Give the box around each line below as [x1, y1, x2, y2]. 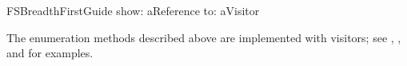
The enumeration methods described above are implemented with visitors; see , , [6, 29, 401, 45]
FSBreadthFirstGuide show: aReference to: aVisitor [6, 2, 260, 18]
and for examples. [6, 45, 94, 61]
